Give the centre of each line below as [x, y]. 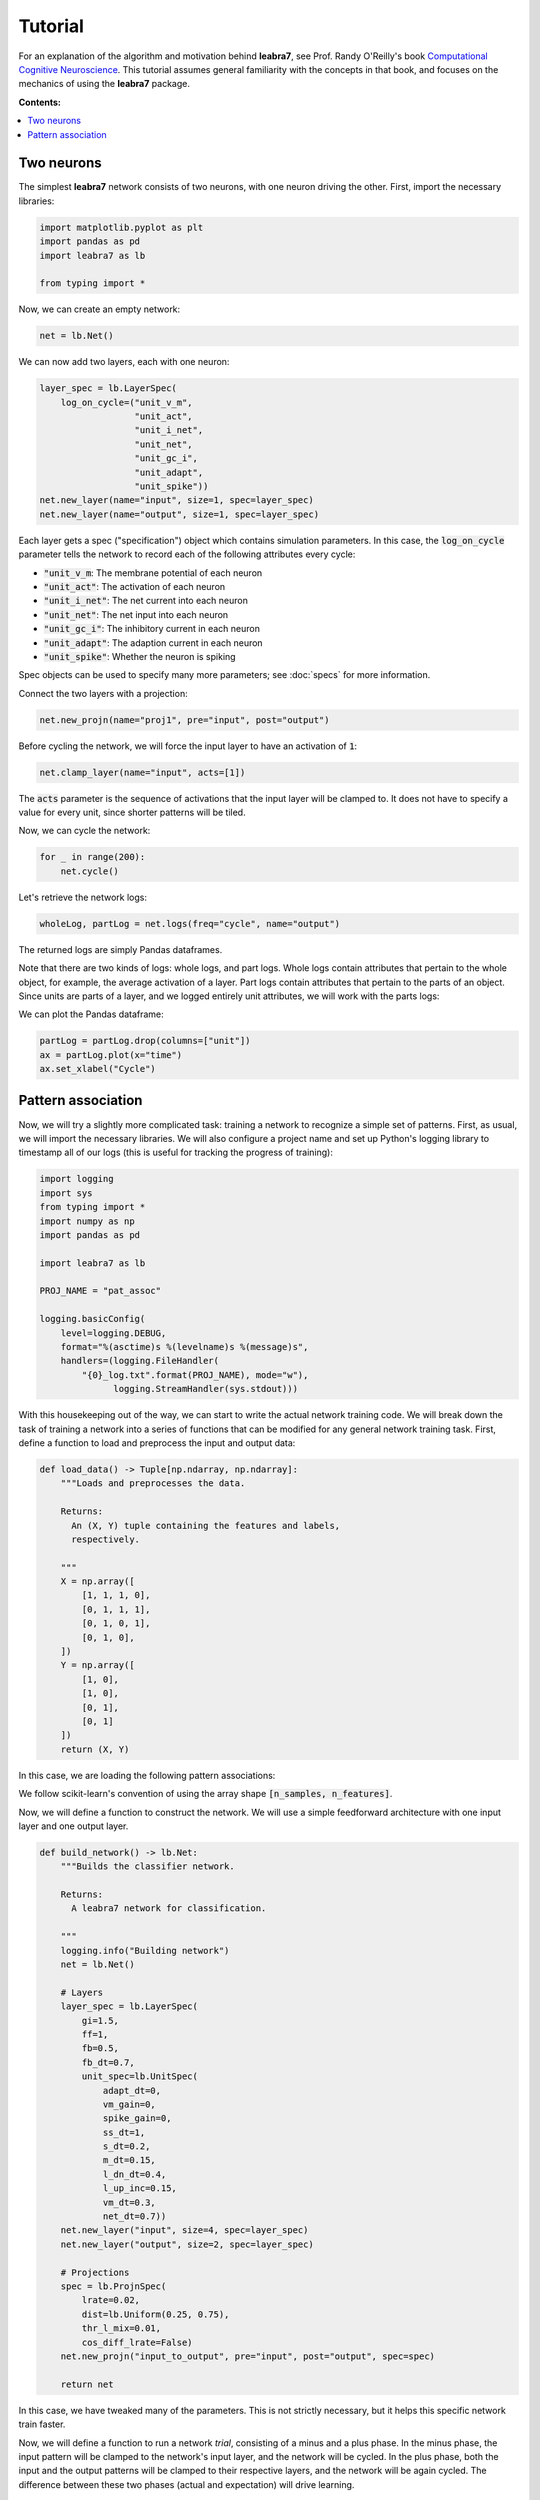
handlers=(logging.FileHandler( [140, 1361]
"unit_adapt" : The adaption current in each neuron [153, 642]
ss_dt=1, [124, 2132]
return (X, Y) [95, 1749]
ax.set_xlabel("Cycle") [98, 1069]
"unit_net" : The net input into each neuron [136, 614]
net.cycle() [90, 871]
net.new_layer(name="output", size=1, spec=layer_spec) [179, 514]
